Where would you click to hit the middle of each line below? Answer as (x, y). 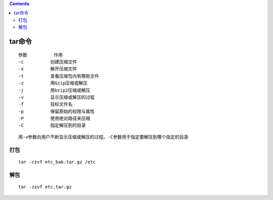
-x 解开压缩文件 (48, 69)
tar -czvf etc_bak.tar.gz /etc (57, 162)
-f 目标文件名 (45, 104)
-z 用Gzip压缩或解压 (53, 83)
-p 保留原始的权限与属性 (57, 111)
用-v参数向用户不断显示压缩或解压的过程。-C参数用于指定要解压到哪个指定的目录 (103, 137)
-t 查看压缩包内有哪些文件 (59, 76)
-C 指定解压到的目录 (52, 126)
